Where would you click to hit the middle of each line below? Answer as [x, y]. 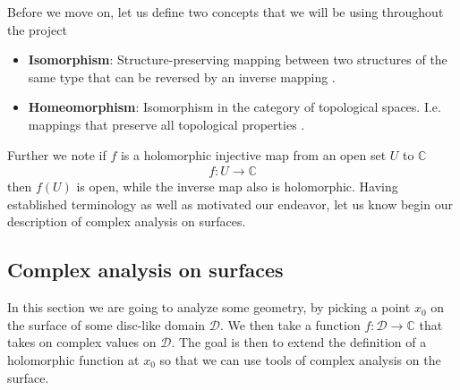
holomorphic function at [73, 359]
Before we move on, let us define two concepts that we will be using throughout [226, 12]
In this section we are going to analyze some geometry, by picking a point [209, 307]
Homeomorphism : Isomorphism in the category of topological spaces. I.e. [234, 107]
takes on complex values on [82, 342]
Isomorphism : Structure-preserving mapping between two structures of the [238, 59]
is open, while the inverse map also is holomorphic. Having [237, 187]
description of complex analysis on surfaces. [127, 221]
